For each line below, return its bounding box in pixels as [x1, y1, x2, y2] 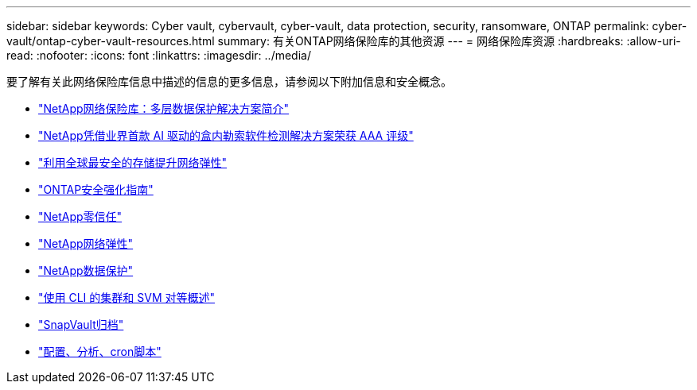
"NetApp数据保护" [38, 264, 134, 277]
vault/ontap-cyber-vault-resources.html [6, 34, 215, 48]
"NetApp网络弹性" [38, 237, 134, 250]
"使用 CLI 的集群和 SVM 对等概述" [38, 291, 215, 304]
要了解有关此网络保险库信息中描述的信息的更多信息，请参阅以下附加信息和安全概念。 [6, 75, 452, 88]
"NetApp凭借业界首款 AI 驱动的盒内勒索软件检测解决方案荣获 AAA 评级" [38, 129, 414, 142]
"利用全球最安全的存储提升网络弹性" [38, 156, 228, 169]
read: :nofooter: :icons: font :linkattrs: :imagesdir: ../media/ [6, 48, 311, 62]
